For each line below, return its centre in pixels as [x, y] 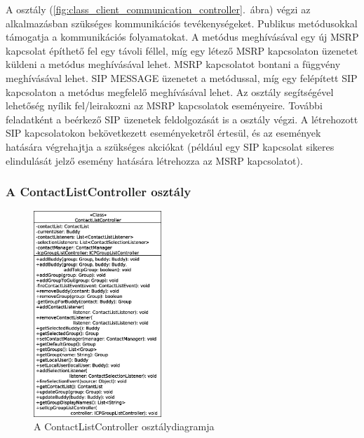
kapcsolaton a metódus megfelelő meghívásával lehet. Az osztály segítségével [170, 91]
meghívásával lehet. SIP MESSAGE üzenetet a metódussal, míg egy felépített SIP [182, 77]
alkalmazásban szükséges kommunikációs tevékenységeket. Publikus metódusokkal [182, 23]
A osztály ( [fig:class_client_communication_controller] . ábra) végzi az [158, 9]
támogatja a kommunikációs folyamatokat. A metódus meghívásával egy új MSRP [182, 37]
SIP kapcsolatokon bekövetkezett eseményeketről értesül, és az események [163, 133]
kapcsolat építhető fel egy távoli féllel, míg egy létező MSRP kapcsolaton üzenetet [182, 50]
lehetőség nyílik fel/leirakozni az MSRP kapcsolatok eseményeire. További [164, 105]
